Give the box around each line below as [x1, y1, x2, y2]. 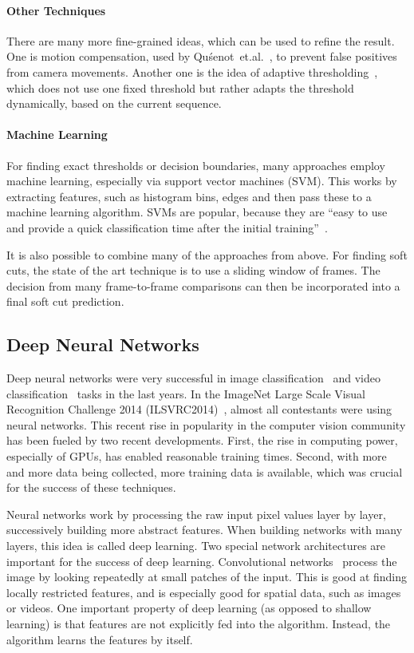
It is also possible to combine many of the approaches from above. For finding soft [6, 246, 408, 263]
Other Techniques [6, 2, 106, 18]
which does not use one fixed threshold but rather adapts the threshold [6, 79, 354, 96]
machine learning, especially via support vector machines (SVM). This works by [6, 172, 397, 189]
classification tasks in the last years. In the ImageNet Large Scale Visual [6, 385, 365, 402]
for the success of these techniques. [6, 479, 176, 496]
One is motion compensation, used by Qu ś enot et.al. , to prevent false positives [6, 48, 397, 65]
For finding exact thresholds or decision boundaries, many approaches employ [6, 156, 385, 173]
